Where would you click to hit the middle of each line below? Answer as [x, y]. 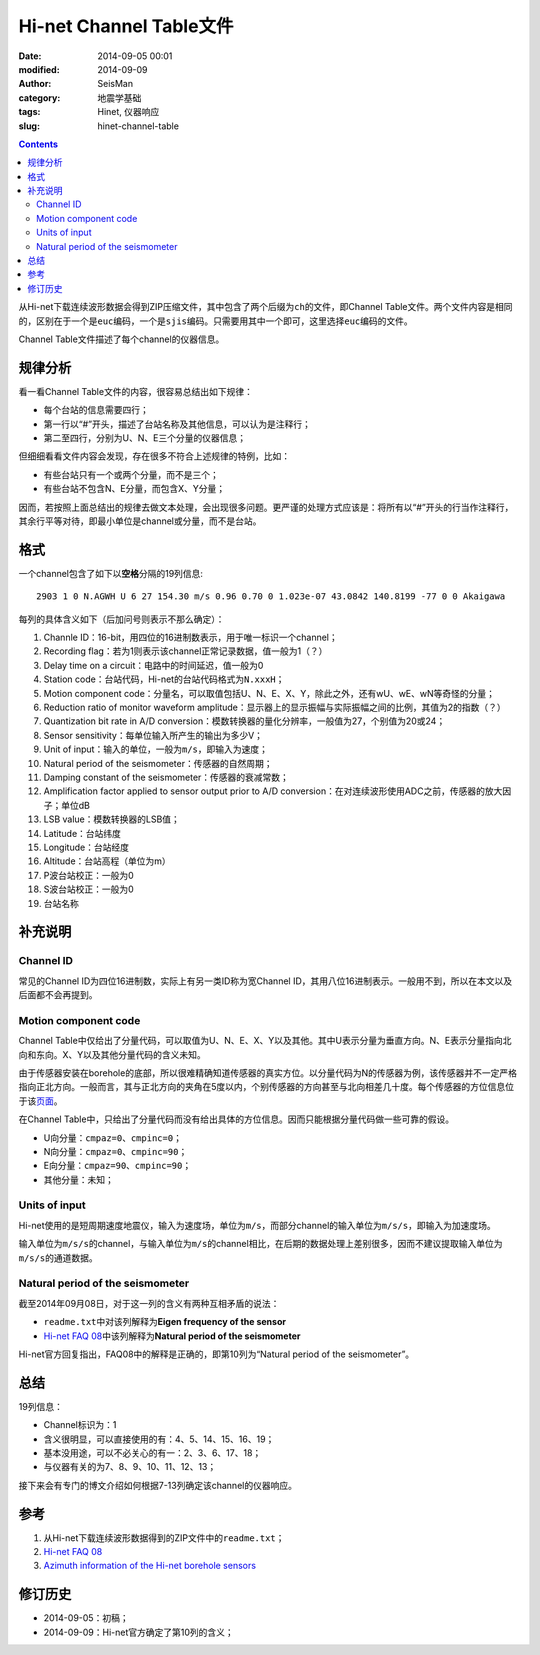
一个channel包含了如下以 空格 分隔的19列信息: [111, 573]
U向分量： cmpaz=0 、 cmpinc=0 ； [112, 1137]
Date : [30, 56]
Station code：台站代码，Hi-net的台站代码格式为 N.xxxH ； [164, 679]
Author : [35, 84]
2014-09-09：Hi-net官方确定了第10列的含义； [138, 1632]
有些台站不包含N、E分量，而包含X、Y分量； [134, 489]
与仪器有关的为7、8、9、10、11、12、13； [130, 1467]
